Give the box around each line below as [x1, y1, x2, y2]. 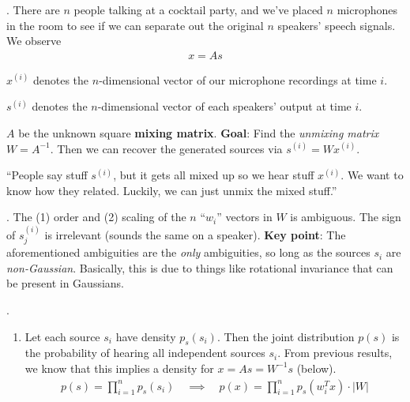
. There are [6, 2, 60, 17]
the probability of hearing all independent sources [24, 344, 265, 361]
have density [115, 328, 176, 344]
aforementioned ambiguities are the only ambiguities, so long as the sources [6, 244, 371, 261]
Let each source [24, 328, 100, 344]
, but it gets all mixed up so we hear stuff [113, 167, 314, 183]
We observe [6, 32, 62, 49]
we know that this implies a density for [24, 359, 214, 376]
